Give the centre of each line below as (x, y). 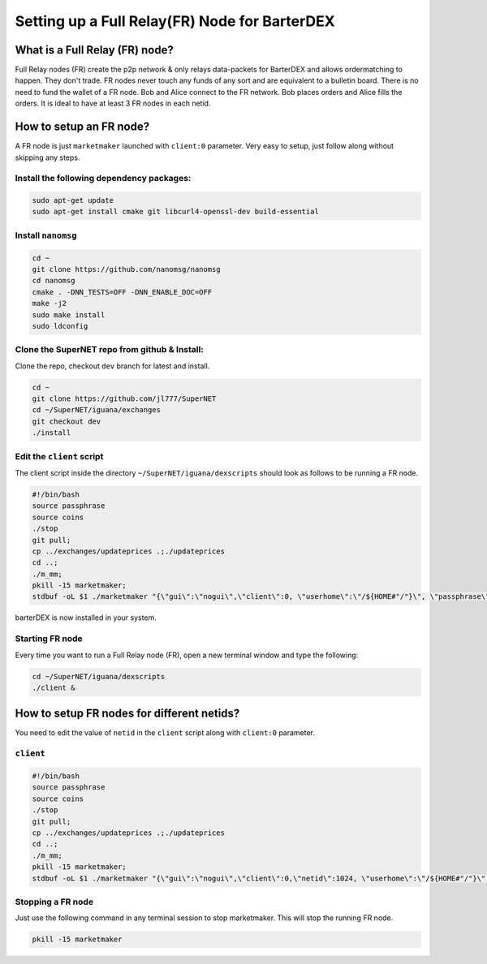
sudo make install (69, 315)
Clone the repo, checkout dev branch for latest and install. (112, 366)
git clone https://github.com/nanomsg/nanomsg (126, 269)
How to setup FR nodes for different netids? (127, 714)
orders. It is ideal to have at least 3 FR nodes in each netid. (113, 103)
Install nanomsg (46, 235)
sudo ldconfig (60, 326)
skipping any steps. (47, 157)
